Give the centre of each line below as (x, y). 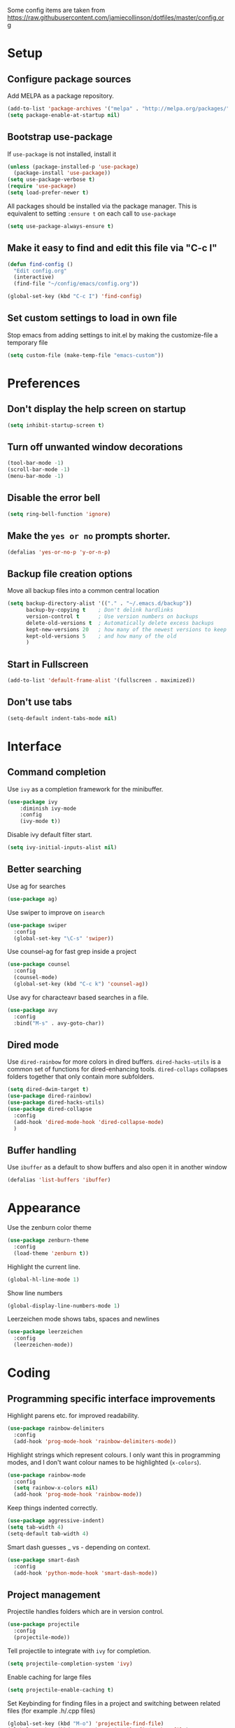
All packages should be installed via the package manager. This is (102, 206)
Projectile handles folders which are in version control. (86, 1612)
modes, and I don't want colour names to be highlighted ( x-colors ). (104, 1462)
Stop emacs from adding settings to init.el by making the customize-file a (113, 335)
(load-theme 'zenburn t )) (51, 1253)
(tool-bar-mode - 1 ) (36, 463)
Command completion (57, 772)
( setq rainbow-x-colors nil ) (56, 1488)
